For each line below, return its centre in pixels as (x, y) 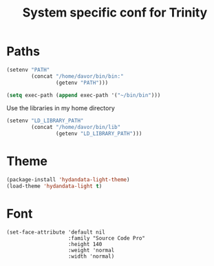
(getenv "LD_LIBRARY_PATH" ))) (99, 134)
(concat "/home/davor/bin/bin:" (78, 76)
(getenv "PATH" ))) (82, 83)
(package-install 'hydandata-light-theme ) (68, 180)
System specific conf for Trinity (115, 13)
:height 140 (85, 244)
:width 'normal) (91, 256)
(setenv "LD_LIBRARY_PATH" (45, 121)
